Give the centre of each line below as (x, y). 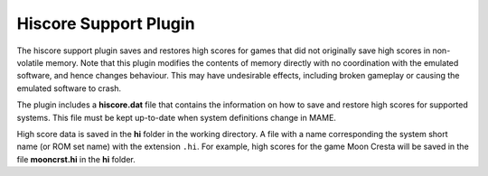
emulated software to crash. (69, 88)
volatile (30, 62)
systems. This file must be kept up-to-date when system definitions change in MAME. (176, 117)
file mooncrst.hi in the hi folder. (76, 159)
